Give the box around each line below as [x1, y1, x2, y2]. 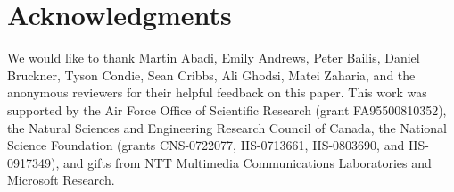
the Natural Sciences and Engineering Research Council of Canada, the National [7, 118, 448, 137]
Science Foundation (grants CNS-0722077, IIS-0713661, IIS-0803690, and [7, 136, 405, 154]
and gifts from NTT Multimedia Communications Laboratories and [62, 153, 432, 171]
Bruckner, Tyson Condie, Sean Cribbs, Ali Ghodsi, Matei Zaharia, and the [7, 65, 416, 84]
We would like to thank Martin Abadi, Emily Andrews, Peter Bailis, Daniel [7, 48, 420, 67]
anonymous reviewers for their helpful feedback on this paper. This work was [7, 83, 427, 102]
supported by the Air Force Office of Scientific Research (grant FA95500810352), [7, 100, 447, 119]
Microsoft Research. [7, 171, 115, 189]
